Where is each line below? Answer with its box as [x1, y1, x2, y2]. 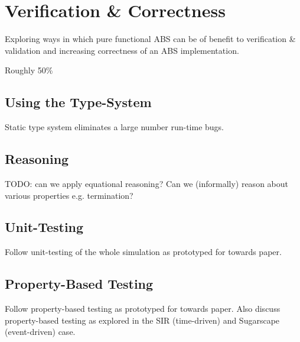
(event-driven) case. [5, 325, 76, 338]
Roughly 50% [5, 64, 53, 76]
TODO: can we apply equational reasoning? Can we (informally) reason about [5, 177, 288, 189]
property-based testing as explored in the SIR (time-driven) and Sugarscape [5, 314, 280, 326]
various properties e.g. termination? [5, 189, 133, 201]
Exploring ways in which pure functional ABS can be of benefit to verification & [5, 33, 296, 45]
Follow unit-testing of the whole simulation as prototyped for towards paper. [5, 246, 282, 258]
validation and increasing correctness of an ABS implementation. [5, 44, 239, 56]
